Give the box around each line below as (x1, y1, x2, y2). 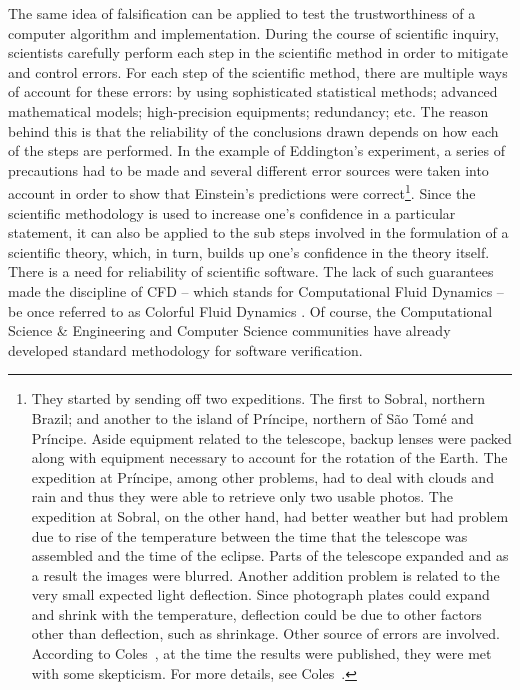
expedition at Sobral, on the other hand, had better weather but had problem (31, 505, 509, 526)
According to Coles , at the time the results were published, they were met (31, 643, 492, 664)
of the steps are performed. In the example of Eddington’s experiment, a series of (8, 140, 505, 161)
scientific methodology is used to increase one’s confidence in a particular (8, 202, 456, 223)
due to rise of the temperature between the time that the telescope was (31, 525, 468, 546)
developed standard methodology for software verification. (8, 339, 363, 360)
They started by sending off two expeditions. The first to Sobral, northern (31, 388, 485, 409)
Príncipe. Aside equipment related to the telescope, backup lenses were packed (31, 427, 512, 448)
